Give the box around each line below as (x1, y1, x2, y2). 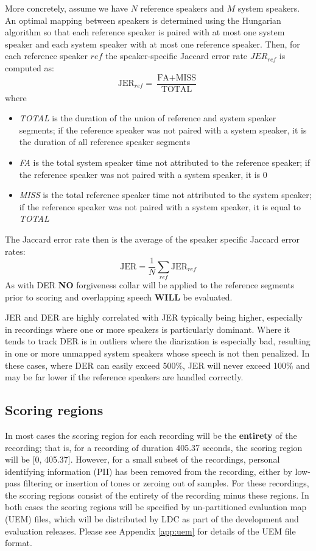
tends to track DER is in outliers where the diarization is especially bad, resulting (5, 335, 311, 347)
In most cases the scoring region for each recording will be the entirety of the (5, 428, 297, 441)
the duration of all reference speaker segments (19, 135, 191, 148)
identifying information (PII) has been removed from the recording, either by (5, 464, 292, 477)
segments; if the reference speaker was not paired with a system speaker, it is (19, 123, 307, 136)
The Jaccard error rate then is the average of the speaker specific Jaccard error (5, 232, 300, 245)
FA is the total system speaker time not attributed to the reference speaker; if (19, 156, 310, 168)
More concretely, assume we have (5, 2, 128, 14)
